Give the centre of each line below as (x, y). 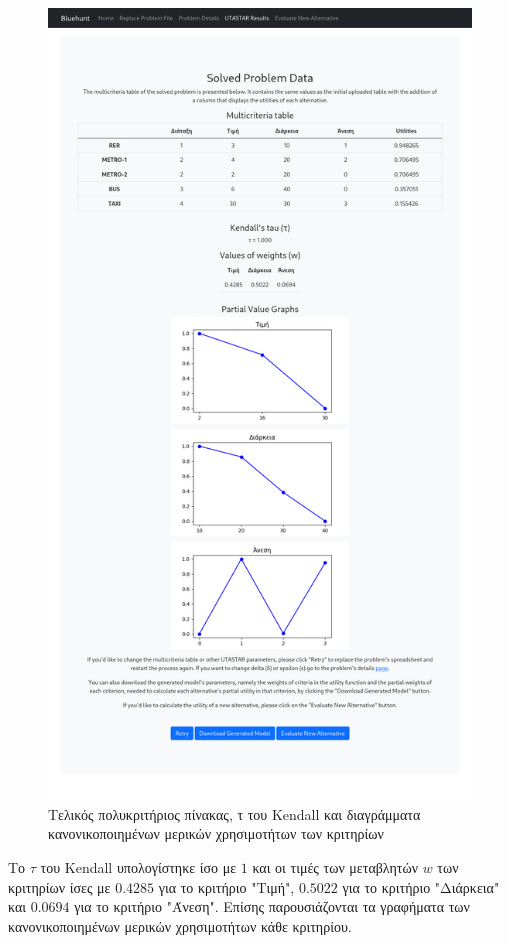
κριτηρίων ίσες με (59, 886)
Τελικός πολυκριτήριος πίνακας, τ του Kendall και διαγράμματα (234, 813)
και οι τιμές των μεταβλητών (335, 867)
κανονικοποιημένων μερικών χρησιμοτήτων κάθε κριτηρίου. (180, 925)
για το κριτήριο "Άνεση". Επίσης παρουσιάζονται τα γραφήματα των (272, 906)
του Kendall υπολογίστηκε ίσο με (138, 867)
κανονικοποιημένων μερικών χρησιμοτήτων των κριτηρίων (216, 833)
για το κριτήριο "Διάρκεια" (421, 886)
